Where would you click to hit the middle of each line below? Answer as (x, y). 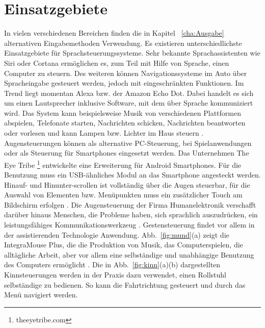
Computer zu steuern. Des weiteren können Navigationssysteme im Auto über (126, 73)
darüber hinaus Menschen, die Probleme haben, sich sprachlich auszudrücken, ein (131, 215)
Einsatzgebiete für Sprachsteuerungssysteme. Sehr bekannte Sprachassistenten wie (132, 53)
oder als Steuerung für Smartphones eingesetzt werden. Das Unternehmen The (127, 153)
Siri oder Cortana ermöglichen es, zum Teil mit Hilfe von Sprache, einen (117, 62)
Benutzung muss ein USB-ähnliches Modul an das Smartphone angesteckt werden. (132, 175)
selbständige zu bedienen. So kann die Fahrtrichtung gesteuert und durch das (125, 284)
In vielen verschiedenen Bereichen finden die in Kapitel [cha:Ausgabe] (114, 33)
